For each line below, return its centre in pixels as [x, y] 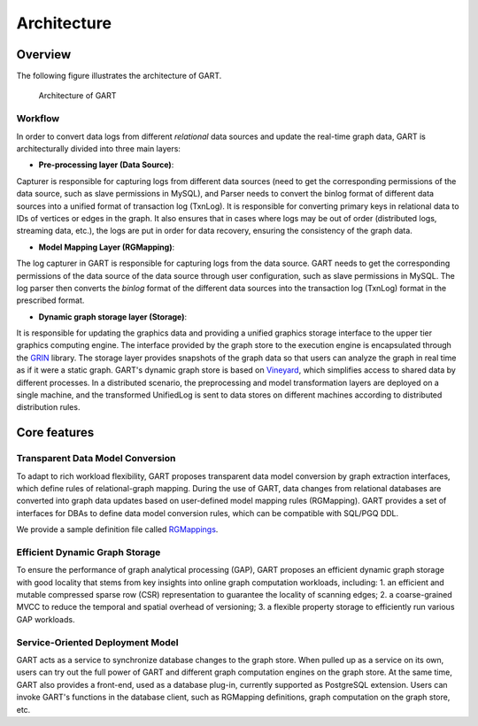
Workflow [38, 119]
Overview [44, 54]
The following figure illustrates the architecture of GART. [119, 76]
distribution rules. [48, 407]
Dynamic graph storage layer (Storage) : [113, 317]
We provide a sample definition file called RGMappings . [117, 529]
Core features [55, 433]
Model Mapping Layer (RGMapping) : [107, 247]
